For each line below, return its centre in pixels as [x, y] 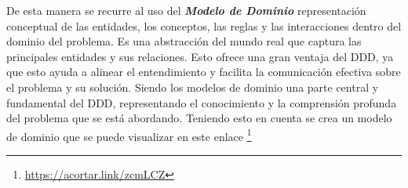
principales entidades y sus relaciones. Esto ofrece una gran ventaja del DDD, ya [200, 56]
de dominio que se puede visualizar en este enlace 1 [129, 135]
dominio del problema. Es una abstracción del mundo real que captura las [184, 41]
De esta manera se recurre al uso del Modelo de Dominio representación [186, 10]
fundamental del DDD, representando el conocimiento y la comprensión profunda [202, 102]
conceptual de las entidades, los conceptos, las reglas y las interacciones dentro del [204, 25]
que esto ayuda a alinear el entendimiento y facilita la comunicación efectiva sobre [204, 72]
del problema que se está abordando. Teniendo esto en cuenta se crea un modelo [199, 118]
